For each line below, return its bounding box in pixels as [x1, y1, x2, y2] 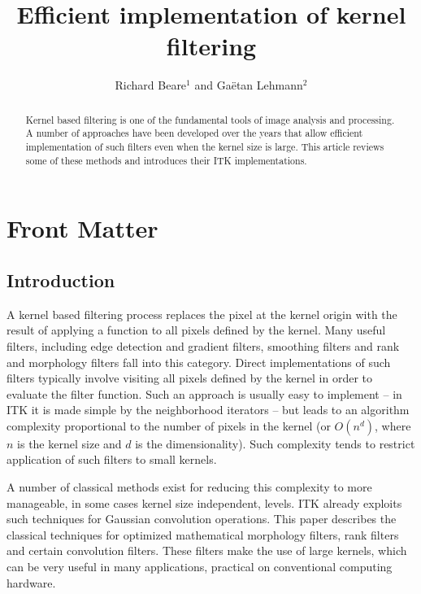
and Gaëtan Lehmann [194, 76, 303, 94]
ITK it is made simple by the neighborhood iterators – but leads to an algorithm [7, 401, 410, 418]
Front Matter [7, 212, 158, 245]
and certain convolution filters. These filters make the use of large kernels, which [7, 542, 407, 559]
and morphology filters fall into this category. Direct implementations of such [7, 353, 391, 370]
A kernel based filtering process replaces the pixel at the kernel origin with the [7, 305, 397, 322]
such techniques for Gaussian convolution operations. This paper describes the [7, 510, 397, 527]
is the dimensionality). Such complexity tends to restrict [135, 435, 415, 452]
